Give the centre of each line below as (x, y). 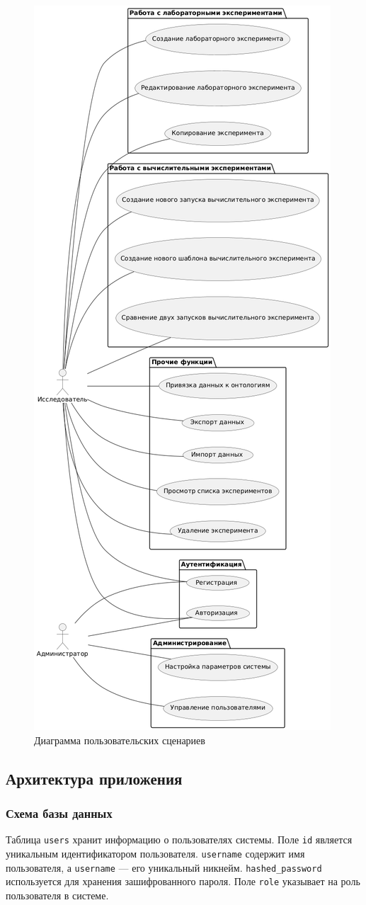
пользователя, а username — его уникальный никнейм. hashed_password (164, 867)
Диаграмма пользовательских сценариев (120, 740)
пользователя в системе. (57, 895)
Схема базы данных (59, 813)
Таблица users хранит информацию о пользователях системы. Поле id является (179, 839)
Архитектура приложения (94, 778)
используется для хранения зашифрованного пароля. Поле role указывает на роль (183, 881)
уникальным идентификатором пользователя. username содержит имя (155, 853)
